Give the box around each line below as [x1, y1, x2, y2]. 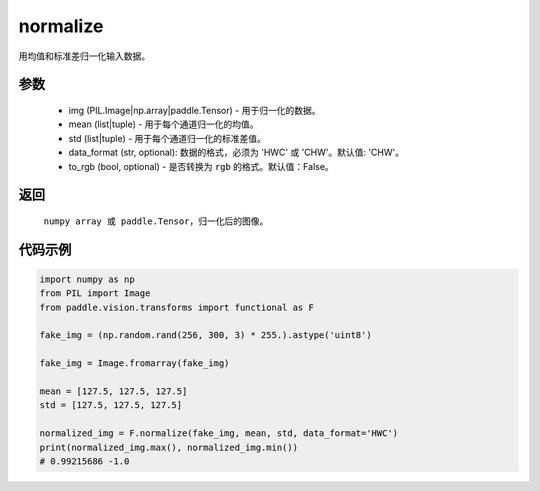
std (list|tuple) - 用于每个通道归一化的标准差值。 [68, 132, 267, 144]
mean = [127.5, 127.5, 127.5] [39, 386, 188, 397]
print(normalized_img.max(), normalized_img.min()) [39, 441, 299, 453]
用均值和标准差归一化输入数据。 [18, 50, 150, 62]
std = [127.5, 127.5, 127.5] [39, 400, 183, 411]
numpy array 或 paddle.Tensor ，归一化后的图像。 [43, 215, 269, 227]
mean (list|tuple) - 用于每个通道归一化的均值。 [68, 118, 259, 130]
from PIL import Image [39, 288, 151, 299]
